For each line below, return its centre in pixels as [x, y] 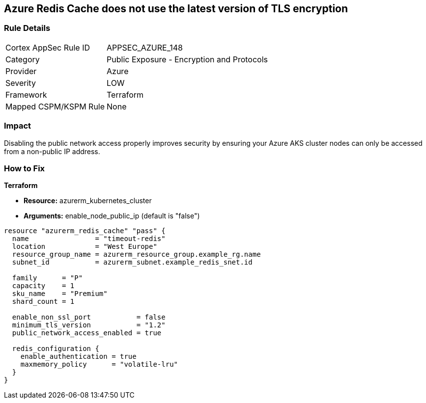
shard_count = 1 [43, 302]
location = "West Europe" [85, 247]
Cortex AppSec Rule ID [48, 47]
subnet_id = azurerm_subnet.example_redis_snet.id [132, 262]
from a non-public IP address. [52, 151]
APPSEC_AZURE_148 [145, 47]
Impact [18, 126]
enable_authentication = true [78, 357]
